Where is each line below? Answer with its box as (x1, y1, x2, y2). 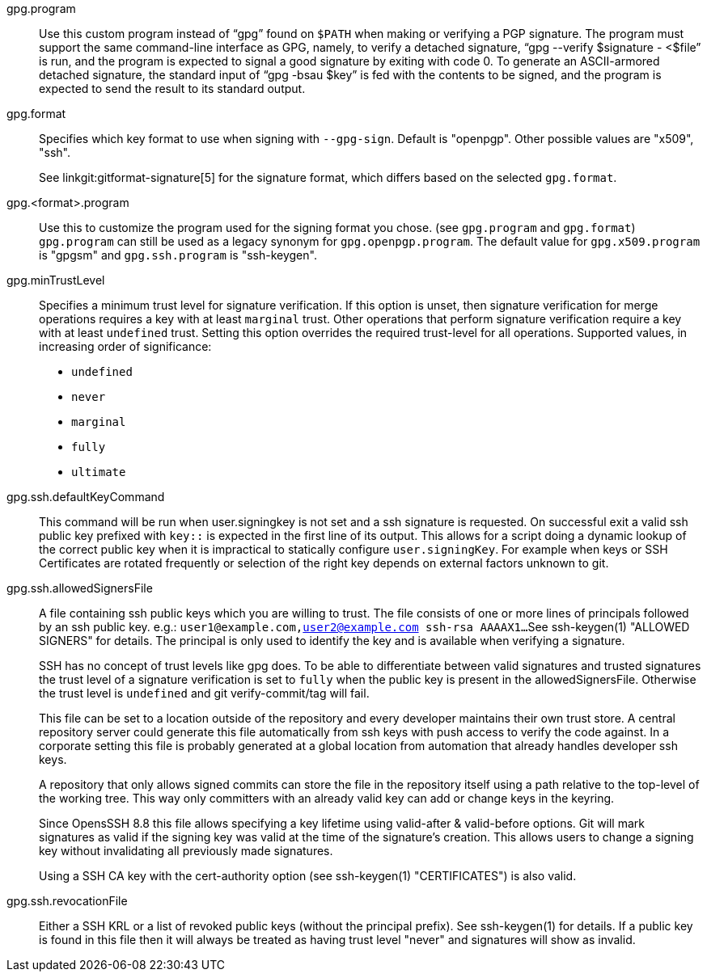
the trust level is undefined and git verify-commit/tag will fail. (39, 686, 370, 700)
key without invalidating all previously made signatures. (39, 844, 333, 858)
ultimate (71, 466, 126, 478)
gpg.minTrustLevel (6, 273, 105, 287)
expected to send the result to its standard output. (39, 82, 306, 95)
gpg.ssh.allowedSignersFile (6, 581, 153, 595)
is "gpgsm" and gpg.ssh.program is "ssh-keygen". (39, 248, 317, 262)
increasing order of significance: (39, 339, 212, 353)
